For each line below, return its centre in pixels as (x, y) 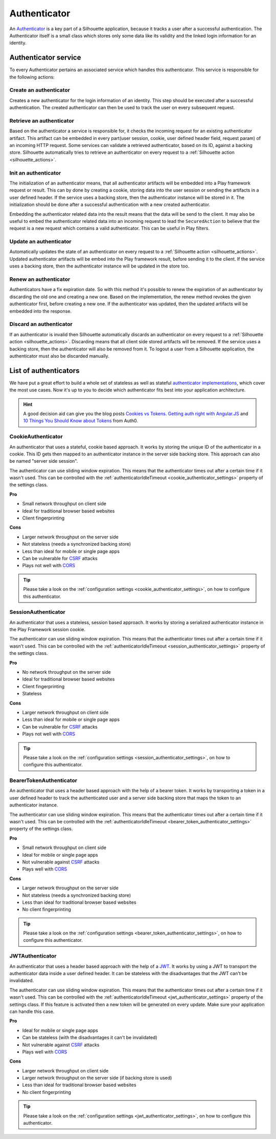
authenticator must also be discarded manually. (59, 356)
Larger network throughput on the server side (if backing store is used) (97, 1078)
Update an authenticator (40, 242)
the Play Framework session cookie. (48, 630)
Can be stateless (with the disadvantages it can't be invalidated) (90, 1038)
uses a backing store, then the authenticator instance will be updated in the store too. (99, 266)
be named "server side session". (44, 461)
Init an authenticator (35, 173)
